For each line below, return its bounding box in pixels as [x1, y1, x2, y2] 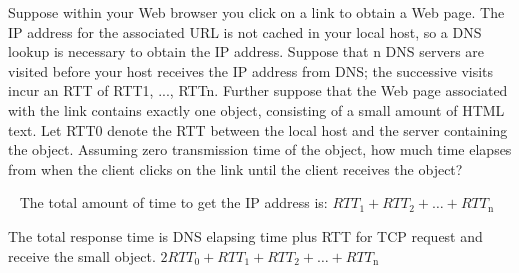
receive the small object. [8, 245, 156, 266]
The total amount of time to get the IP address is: [19, 192, 328, 213]
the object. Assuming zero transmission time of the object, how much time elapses [8, 139, 512, 160]
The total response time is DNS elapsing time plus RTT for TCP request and [8, 225, 483, 246]
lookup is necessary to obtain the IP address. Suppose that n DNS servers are [8, 41, 485, 62]
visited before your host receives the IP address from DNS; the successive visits [8, 60, 494, 81]
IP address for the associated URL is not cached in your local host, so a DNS [8, 21, 482, 42]
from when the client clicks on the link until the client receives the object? [8, 158, 463, 179]
